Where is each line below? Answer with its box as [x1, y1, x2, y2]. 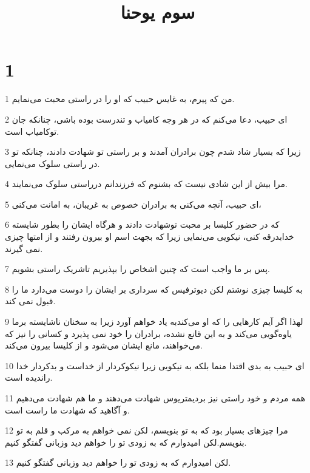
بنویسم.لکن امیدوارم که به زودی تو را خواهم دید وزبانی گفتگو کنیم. [5, 435, 247, 448]
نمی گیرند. [5, 242, 43, 254]
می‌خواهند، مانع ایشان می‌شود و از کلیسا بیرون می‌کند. [5, 339, 203, 352]
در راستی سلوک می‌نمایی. [5, 157, 100, 169]
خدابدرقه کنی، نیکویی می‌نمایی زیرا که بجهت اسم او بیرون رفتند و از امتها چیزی [5, 230, 294, 243]
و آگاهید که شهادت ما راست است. [5, 403, 130, 416]
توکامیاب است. [5, 124, 59, 137]
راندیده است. [5, 371, 53, 384]
